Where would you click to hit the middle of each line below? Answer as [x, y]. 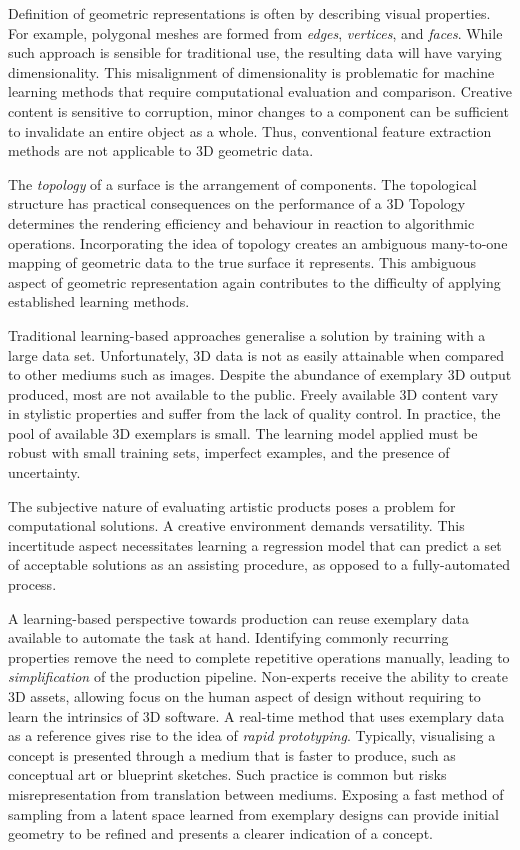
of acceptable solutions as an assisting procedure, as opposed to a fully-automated [259, 564]
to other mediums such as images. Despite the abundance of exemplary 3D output [260, 374]
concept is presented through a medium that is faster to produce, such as [232, 754]
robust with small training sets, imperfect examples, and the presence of [229, 452]
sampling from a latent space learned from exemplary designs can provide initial [253, 813]
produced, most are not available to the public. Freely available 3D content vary [253, 393]
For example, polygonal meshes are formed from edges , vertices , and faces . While [255, 32]
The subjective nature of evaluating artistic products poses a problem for [232, 505]
